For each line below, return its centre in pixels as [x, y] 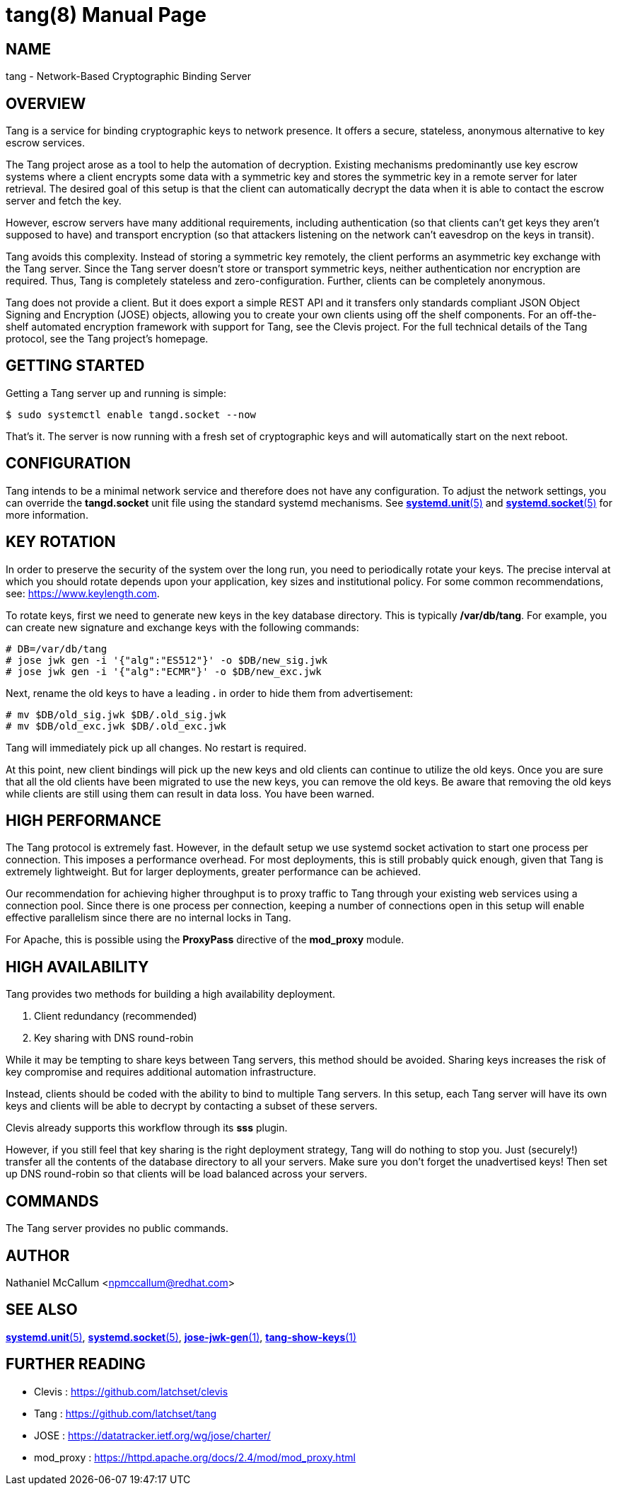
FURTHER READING [76, 1364]
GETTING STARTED [75, 366]
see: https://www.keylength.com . [83, 593]
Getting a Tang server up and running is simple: [116, 393]
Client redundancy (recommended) [116, 1016]
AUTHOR [38, 1255]
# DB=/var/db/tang [57, 649]
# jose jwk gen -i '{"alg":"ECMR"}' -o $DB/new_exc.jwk [164, 671]
